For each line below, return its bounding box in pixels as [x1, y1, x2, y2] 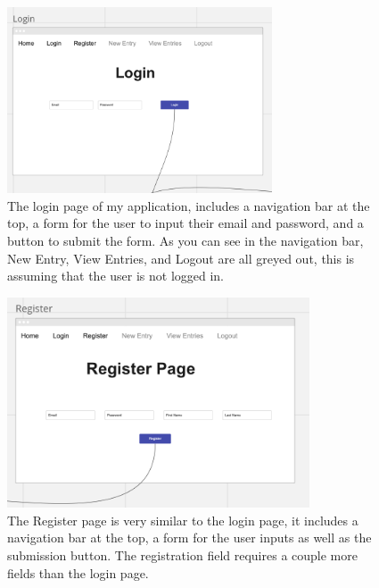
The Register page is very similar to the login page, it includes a [7, 510, 358, 529]
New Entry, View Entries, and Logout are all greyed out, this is [7, 248, 355, 267]
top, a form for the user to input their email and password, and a [7, 214, 364, 232]
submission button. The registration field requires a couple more [7, 546, 358, 565]
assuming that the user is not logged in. [7, 266, 225, 285]
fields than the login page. [7, 563, 149, 582]
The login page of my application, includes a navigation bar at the [7, 196, 370, 214]
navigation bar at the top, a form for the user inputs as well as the [7, 528, 372, 547]
